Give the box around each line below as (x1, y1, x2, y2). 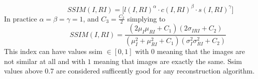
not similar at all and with (4, 55, 85, 66)
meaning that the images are (157, 46, 245, 56)
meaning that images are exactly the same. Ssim (93, 55, 242, 66)
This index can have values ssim (4, 46, 102, 56)
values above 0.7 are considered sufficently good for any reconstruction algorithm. (4, 65, 255, 76)
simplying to (127, 13, 166, 23)
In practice (4, 13, 37, 23)
